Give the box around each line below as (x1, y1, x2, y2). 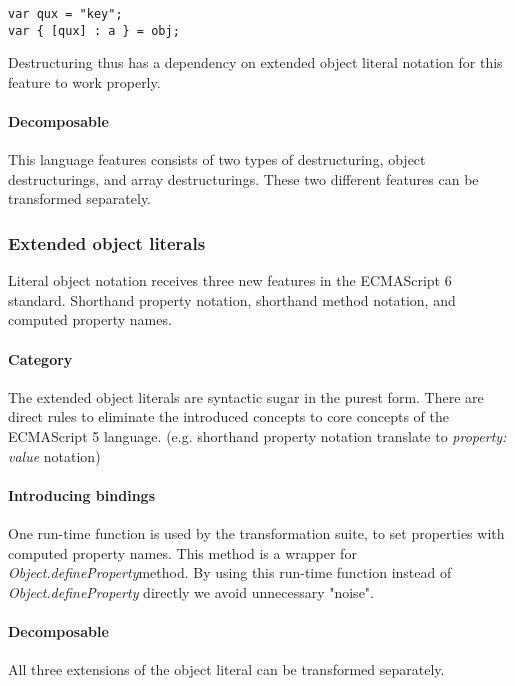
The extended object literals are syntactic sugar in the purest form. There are (8, 386, 484, 407)
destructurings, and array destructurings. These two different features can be (8, 168, 479, 189)
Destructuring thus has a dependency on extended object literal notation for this (8, 52, 503, 73)
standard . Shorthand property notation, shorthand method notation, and (8, 289, 456, 310)
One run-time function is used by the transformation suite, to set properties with (8, 523, 505, 544)
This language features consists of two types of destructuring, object (8, 149, 426, 170)
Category (8, 348, 73, 369)
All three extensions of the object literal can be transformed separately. (8, 659, 445, 680)
